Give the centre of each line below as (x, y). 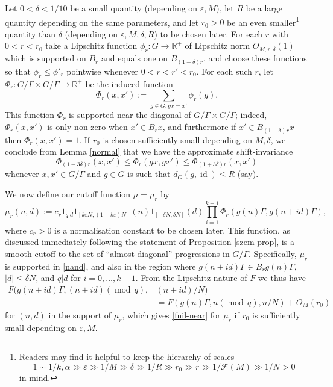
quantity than (30, 33)
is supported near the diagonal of (130, 115)
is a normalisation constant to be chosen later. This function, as (173, 230)
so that (18, 71)
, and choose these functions (255, 58)
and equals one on (135, 58)
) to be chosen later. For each (208, 33)
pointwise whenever (103, 71)
